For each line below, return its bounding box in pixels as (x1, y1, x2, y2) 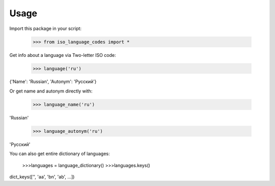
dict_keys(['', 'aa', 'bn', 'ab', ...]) (9, 173, 75, 180)
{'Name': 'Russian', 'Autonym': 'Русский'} (9, 79, 97, 85)
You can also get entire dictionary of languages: (9, 150, 110, 157)
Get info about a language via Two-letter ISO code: (9, 52, 116, 58)
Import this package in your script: (9, 25, 81, 32)
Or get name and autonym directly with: (9, 88, 93, 94)
